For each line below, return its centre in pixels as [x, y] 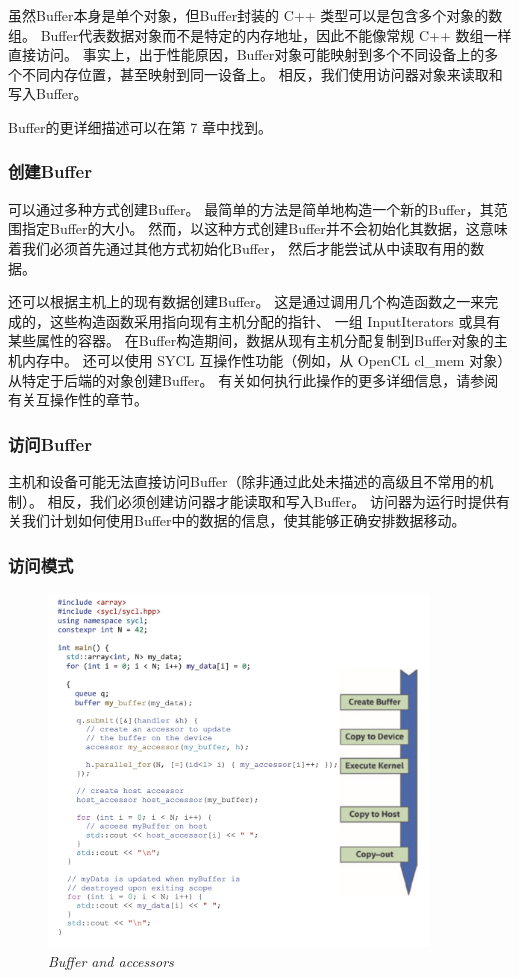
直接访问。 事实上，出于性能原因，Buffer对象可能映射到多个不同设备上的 [246, 54]
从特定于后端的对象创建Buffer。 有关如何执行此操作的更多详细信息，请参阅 [253, 379]
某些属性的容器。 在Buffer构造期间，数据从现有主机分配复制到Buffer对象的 [251, 340]
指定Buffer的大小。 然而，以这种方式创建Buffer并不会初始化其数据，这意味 [264, 228]
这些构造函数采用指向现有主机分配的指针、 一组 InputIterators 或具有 [275, 320]
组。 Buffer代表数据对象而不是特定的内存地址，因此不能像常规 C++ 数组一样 [260, 34]
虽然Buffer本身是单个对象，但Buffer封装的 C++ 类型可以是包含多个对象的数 [255, 15]
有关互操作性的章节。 [78, 399]
